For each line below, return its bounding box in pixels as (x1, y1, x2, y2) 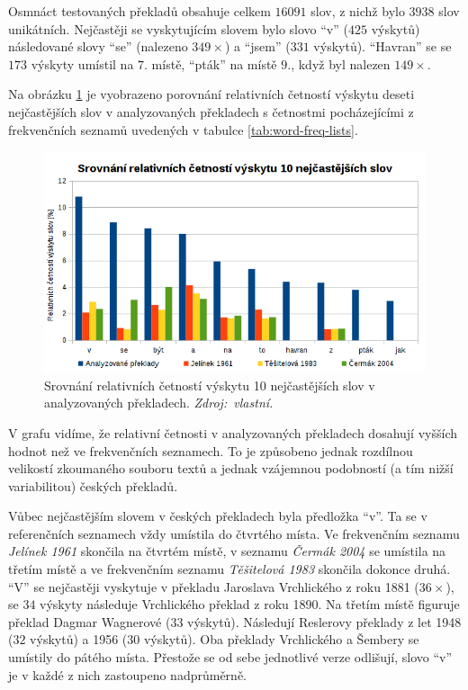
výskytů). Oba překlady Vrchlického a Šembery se (143, 630, 419, 649)
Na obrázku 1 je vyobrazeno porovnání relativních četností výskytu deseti (8, 85, 415, 103)
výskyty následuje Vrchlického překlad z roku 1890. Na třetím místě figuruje (40, 595, 460, 614)
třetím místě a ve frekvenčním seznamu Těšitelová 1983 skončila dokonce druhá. (8, 560, 451, 578)
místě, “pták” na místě (151, 54, 277, 73)
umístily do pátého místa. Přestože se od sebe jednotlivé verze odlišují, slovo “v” (8, 648, 453, 667)
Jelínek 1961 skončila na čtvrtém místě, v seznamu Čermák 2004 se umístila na (8, 542, 446, 560)
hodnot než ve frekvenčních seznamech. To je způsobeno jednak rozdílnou (8, 441, 413, 460)
